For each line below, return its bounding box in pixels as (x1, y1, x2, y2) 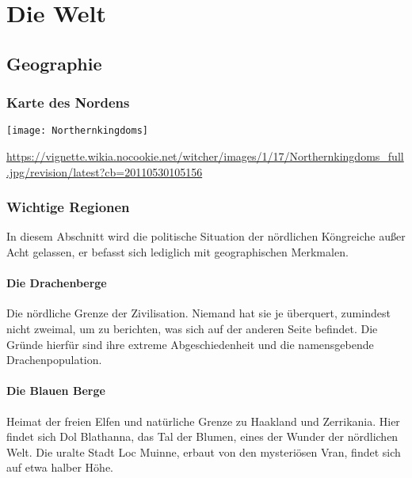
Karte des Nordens (6, 93, 130, 112)
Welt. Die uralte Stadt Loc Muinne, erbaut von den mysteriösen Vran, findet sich (6, 443, 401, 460)
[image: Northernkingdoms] (6, 125, 148, 137)
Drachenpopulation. (6, 351, 102, 368)
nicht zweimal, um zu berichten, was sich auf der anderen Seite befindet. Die (6, 321, 378, 337)
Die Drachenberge (6, 275, 107, 291)
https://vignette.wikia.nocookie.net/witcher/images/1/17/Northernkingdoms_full (6, 148, 404, 165)
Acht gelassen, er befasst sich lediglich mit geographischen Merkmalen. (6, 244, 349, 260)
